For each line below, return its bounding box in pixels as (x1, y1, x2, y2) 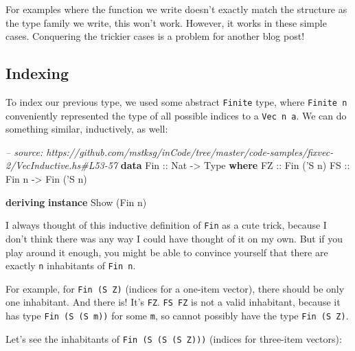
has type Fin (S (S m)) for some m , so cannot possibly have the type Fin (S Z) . (5, 308, 349, 323)
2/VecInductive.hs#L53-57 (5, 158, 118, 172)
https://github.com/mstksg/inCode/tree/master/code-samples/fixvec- (46, 144, 334, 159)
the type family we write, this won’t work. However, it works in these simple (5, 15, 327, 30)
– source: (5, 144, 43, 159)
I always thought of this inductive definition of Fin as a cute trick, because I (5, 218, 327, 232)
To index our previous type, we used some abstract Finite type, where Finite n (5, 94, 347, 109)
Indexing (5, 63, 69, 84)
